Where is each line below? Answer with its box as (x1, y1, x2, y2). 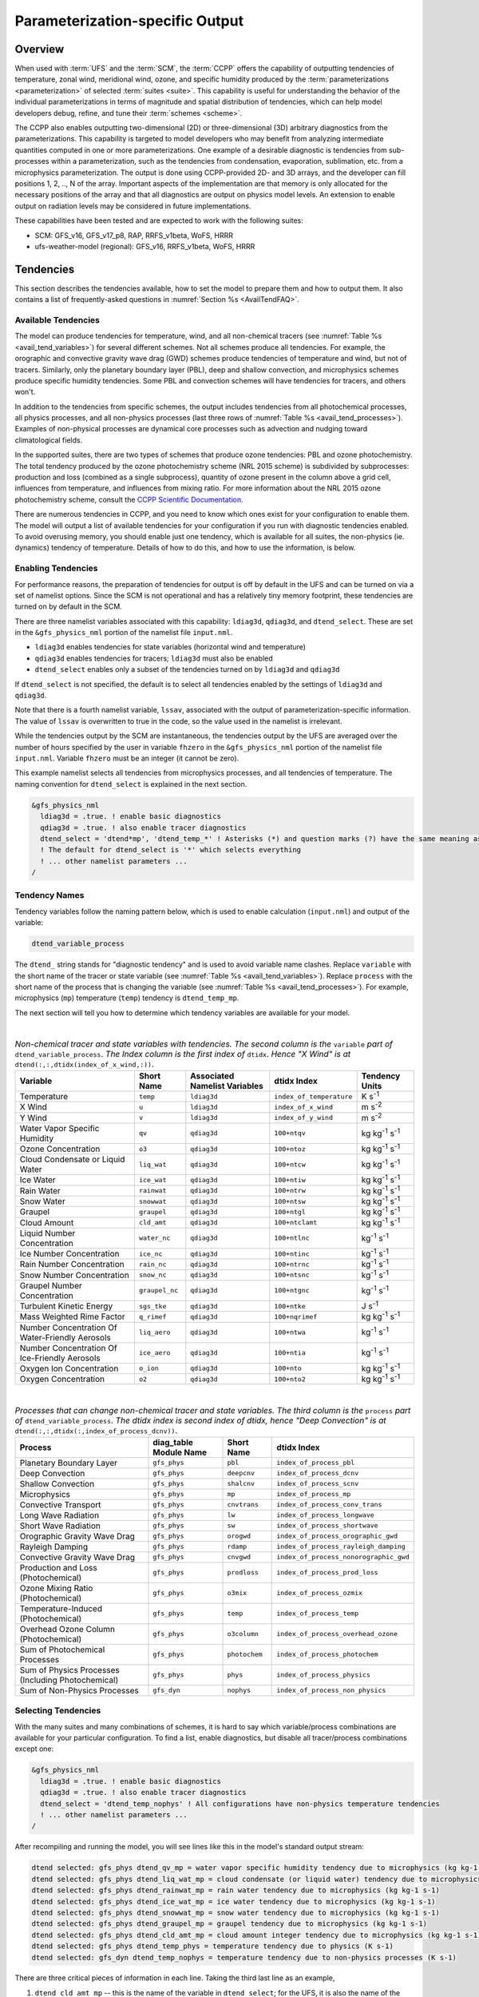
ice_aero (138, 1348, 171, 1357)
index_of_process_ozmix (276, 1589, 363, 1598)
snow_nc (138, 1271, 167, 1280)
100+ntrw (274, 1186, 307, 1195)
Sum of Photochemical (19, 1644, 105, 1655)
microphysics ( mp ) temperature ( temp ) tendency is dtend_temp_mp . (14, 993, 239, 1002)
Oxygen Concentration (19, 1374, 105, 1384)
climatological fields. (14, 435, 83, 445)
